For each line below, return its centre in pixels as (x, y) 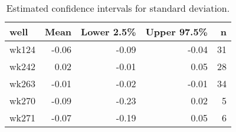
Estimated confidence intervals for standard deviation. (118, 8)
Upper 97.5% (176, 32)
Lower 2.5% (109, 32)
